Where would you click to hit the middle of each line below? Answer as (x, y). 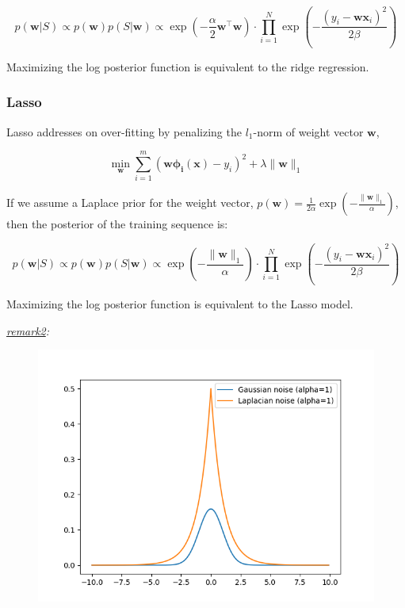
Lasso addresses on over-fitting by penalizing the (124, 131)
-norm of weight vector (308, 131)
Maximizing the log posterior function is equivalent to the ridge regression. (188, 66)
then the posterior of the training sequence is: (117, 224)
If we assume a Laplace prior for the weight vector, (130, 203)
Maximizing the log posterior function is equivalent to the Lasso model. (180, 304)
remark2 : (28, 330)
